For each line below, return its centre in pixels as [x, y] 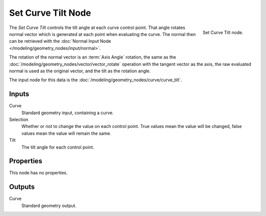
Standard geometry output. [49, 205]
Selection [19, 119]
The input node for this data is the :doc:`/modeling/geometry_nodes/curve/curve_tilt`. [96, 80]
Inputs [19, 94]
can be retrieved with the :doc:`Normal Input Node [60, 41]
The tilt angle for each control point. [58, 147]
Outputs [22, 187]
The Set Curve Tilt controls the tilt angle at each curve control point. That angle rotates [97, 28]
